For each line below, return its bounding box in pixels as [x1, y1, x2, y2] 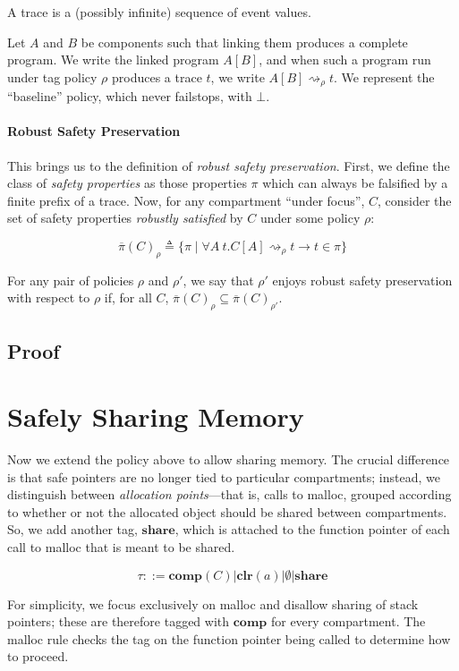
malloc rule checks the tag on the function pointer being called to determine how [7, 629, 451, 648]
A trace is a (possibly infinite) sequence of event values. [7, 3, 311, 21]
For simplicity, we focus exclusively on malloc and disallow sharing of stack [7, 594, 419, 613]
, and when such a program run [259, 50, 431, 69]
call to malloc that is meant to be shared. [7, 538, 235, 556]
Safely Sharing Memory [7, 398, 304, 435]
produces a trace [111, 67, 202, 86]
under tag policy [7, 67, 98, 86]
